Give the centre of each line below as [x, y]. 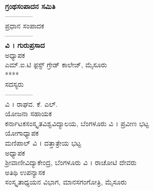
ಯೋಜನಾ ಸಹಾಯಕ [29, 113]
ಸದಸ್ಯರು [14, 84]
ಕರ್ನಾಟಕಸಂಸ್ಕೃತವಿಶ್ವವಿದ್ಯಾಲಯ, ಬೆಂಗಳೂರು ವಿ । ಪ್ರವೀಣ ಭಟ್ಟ [77, 123]
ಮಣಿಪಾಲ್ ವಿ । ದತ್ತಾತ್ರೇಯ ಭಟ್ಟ [43, 142]
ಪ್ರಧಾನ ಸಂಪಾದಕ [25, 25]
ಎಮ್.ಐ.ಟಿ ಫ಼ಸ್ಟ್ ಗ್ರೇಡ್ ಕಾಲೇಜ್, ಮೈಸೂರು [56, 65]
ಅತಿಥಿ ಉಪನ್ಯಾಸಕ [25, 172]
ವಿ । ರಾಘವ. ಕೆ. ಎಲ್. [31, 103]
